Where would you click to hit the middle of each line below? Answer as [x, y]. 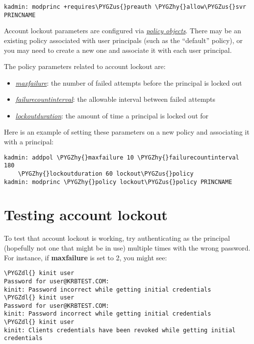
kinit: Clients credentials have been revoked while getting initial [120, 330]
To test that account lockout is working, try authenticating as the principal [117, 238]
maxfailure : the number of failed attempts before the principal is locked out [129, 82]
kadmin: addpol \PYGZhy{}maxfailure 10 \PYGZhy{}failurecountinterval [122, 157]
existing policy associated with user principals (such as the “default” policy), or [123, 40]
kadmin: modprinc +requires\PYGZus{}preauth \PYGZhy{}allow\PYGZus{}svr [125, 7]
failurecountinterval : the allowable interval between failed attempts [115, 99]
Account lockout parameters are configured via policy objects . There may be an [123, 31]
